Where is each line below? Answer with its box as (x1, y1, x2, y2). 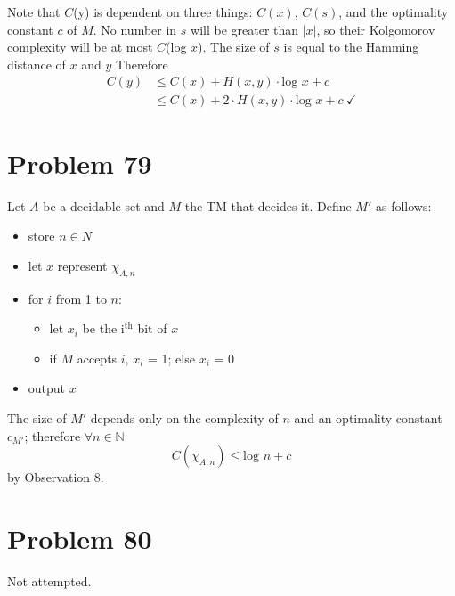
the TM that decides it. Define (184, 196, 352, 215)
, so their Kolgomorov (316, 20, 435, 38)
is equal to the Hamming (283, 37, 419, 56)
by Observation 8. (7, 468, 104, 486)
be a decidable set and (43, 196, 165, 215)
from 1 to (55, 289, 107, 307)
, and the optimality (338, 3, 449, 20)
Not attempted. (7, 571, 92, 590)
